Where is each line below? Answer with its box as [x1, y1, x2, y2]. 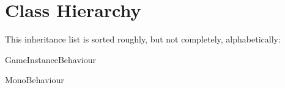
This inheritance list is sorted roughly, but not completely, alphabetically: [5, 33, 281, 46]
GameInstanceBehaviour [5, 53, 96, 66]
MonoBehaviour [5, 73, 64, 86]
